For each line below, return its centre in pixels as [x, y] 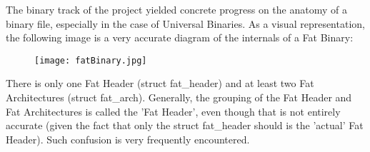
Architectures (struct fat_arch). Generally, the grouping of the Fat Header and [179, 97]
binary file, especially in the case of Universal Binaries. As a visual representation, [185, 23]
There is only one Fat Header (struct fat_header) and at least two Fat [160, 83]
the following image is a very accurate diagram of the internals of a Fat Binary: [180, 37]
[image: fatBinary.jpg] [91, 60]
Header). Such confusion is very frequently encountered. [128, 139]
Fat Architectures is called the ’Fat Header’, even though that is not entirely [173, 111]
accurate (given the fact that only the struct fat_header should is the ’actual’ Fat [185, 125]
